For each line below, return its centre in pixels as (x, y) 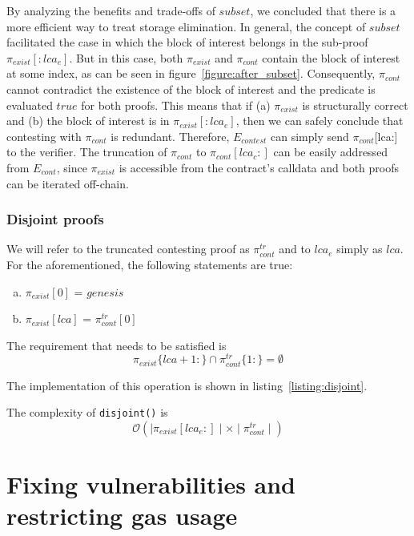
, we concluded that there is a (323, 10)
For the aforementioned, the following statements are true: (150, 264)
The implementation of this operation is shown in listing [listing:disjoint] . (187, 385)
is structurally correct (355, 105)
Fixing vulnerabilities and (151, 484)
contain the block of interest (331, 57)
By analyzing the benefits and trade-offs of (111, 10)
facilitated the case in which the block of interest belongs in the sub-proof (187, 42)
